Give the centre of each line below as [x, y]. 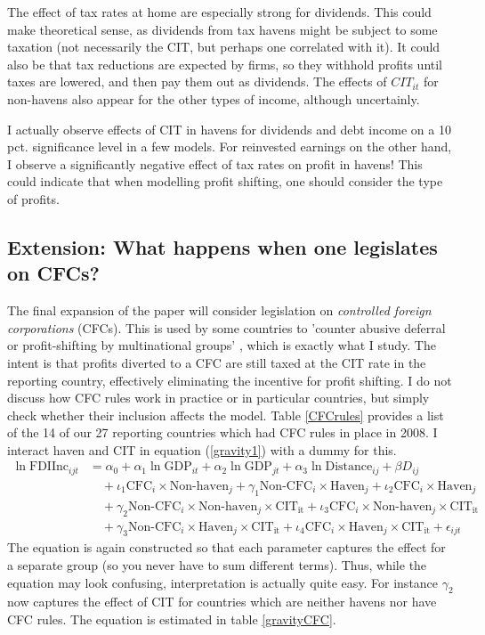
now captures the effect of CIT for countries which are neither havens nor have [222, 602]
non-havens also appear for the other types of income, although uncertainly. [214, 98]
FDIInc [49, 467]
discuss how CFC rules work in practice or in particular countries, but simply [218, 398]
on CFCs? [53, 273]
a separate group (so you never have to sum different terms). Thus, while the [217, 565]
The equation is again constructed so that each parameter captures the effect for [226, 547]
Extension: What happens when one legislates [222, 246]
